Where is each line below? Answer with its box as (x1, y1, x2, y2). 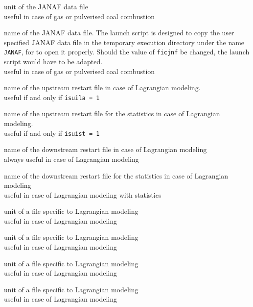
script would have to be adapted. (4, 56, 103, 67)
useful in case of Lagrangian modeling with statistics (4, 189, 161, 200)
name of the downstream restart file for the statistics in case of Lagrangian (4, 170, 229, 180)
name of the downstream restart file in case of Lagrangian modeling (4, 144, 207, 154)
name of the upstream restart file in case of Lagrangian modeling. (4, 82, 201, 93)
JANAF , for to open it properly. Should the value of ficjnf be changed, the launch (4, 47, 250, 57)
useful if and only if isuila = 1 (4, 92, 100, 102)
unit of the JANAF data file (4, 1, 88, 11)
